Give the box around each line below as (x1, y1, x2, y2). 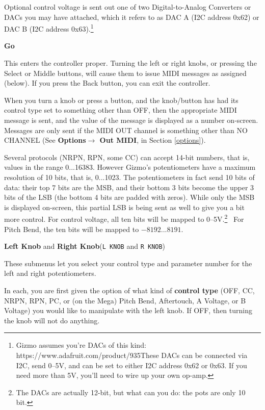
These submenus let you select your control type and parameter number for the (4, 258, 252, 268)
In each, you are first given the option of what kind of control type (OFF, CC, (4, 285, 255, 296)
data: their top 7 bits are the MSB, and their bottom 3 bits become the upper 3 (4, 182, 254, 192)
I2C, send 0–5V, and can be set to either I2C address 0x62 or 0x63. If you (16, 360, 247, 370)
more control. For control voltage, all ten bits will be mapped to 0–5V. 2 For (4, 212, 244, 224)
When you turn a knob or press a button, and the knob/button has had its (4, 94, 238, 105)
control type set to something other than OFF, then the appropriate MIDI (4, 105, 237, 115)
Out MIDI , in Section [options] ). (99, 135, 206, 145)
